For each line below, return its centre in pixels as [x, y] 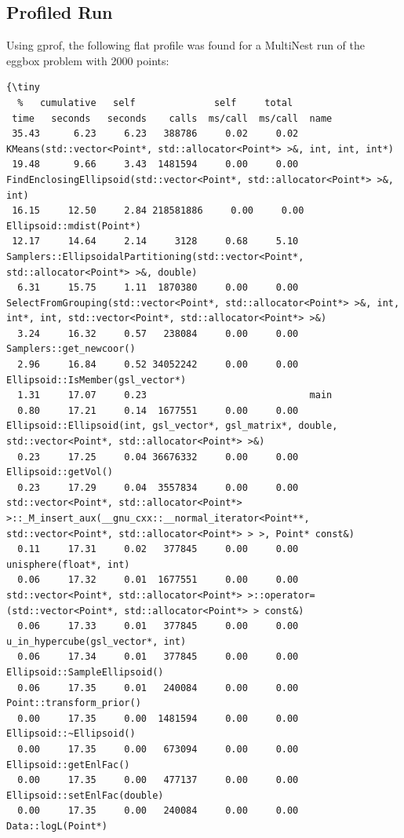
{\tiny [23, 88]
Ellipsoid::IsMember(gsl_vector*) [96, 380]
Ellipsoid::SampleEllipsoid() [85, 672]
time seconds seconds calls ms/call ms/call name [172, 118]
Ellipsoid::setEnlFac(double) [85, 795]
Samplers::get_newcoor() [71, 349]
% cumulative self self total [155, 102]
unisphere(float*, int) [68, 564]
